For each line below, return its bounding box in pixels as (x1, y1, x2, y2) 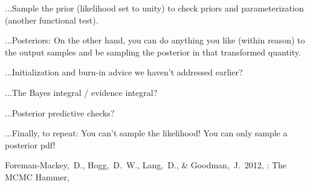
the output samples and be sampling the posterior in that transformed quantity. (5, 45, 301, 58)
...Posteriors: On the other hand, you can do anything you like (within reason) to (5, 34, 305, 46)
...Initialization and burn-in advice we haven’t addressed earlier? (5, 66, 243, 78)
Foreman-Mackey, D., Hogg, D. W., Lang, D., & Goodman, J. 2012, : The (5, 159, 287, 171)
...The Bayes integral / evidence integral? (5, 86, 158, 98)
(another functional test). (5, 13, 98, 26)
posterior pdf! (5, 138, 56, 151)
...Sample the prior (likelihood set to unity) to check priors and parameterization (5, 2, 304, 14)
